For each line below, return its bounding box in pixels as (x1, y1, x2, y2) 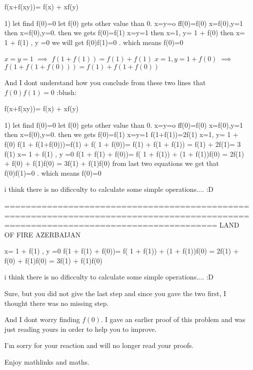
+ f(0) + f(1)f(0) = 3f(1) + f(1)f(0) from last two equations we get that (4, 158, 219, 168)
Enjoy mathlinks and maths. (4, 357, 89, 367)
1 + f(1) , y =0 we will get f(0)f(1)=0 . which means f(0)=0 (4, 37, 184, 47)
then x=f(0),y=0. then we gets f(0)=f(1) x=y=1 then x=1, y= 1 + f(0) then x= (4, 27, 245, 38)
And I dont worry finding (4, 314, 80, 324)
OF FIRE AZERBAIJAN (4, 229, 81, 239)
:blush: (57, 87, 77, 97)
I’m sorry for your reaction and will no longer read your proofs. (4, 340, 194, 350)
